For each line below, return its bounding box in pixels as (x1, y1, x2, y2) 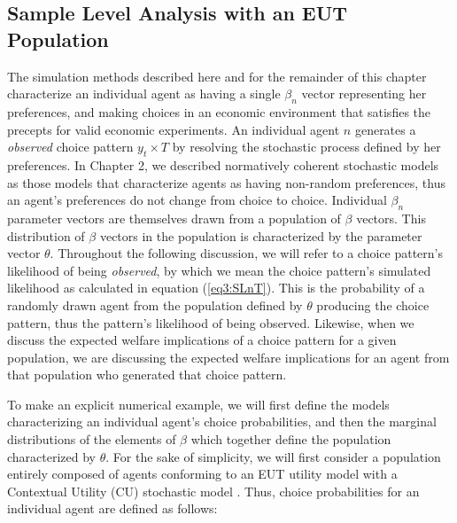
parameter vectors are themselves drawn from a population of (7, 208, 341, 227)
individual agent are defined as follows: (7, 499, 218, 518)
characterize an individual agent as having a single (7, 84, 281, 103)
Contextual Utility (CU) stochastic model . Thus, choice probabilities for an (7, 481, 420, 500)
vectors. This (356, 208, 426, 227)
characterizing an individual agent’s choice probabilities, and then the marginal (7, 412, 437, 431)
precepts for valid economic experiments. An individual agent (7, 120, 340, 138)
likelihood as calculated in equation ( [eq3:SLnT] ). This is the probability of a (7, 278, 425, 297)
